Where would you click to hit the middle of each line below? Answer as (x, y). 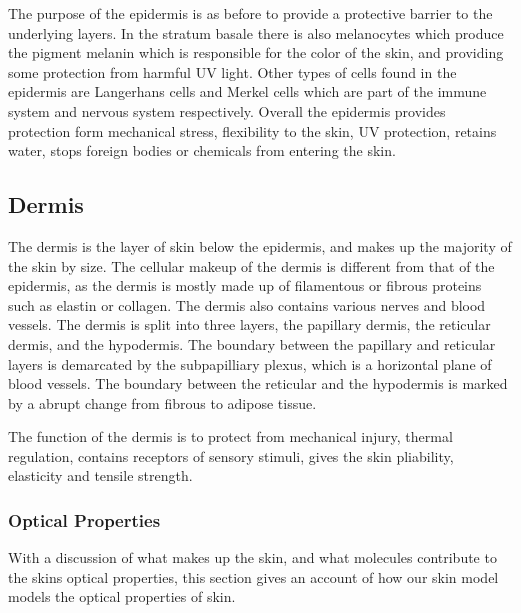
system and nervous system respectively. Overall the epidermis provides (227, 110)
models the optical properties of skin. (122, 596)
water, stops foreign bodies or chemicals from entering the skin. (202, 150)
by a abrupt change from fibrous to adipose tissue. (162, 402)
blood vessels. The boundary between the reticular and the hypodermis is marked (258, 383)
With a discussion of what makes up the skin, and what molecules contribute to (252, 557)
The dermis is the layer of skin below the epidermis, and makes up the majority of (260, 245)
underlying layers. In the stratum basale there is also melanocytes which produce (256, 32)
